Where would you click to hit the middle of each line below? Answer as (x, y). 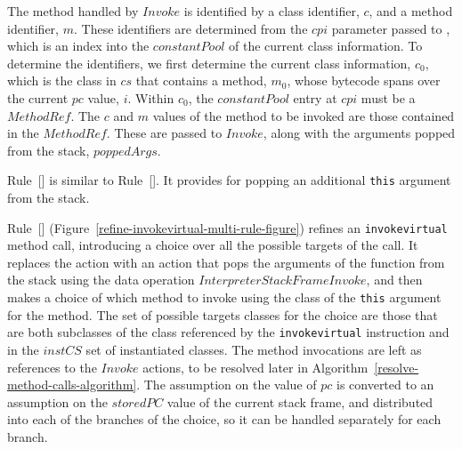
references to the (52, 367)
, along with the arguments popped (359, 133)
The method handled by (73, 11)
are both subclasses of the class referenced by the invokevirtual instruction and (228, 332)
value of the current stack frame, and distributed (300, 401)
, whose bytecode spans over (364, 80)
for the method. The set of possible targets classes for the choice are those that (223, 314)
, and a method (411, 11)
